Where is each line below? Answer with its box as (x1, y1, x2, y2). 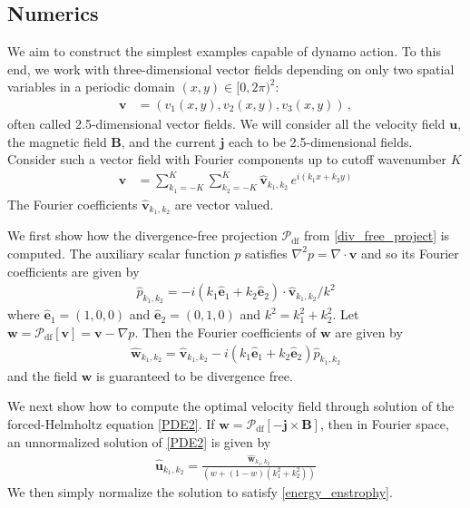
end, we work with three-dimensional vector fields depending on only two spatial (7, 59, 455, 78)
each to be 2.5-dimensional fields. (228, 132, 413, 151)
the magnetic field (7, 132, 107, 151)
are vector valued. (174, 194, 274, 213)
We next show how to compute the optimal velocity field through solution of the (7, 396, 455, 415)
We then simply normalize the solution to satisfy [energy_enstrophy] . (7, 482, 393, 501)
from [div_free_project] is (304, 226, 450, 245)
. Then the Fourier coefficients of (134, 323, 317, 341)
